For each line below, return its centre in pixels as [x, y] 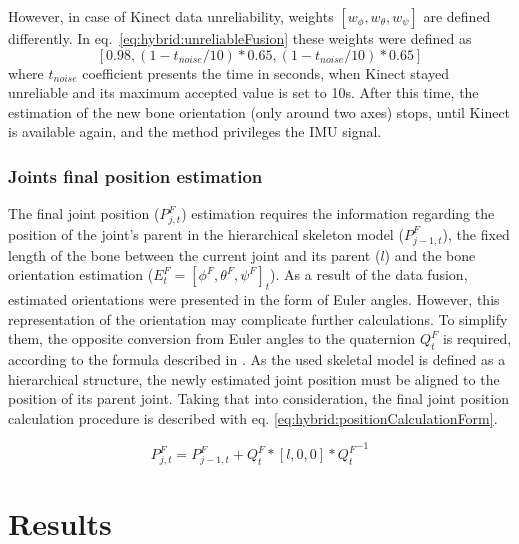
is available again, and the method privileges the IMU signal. [195, 131]
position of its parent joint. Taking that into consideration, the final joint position [258, 398]
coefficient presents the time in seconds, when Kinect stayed [265, 72]
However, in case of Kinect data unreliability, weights [171, 16]
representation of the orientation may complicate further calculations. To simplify [258, 318]
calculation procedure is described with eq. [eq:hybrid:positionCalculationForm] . [253, 417]
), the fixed [476, 233]
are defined [457, 16]
